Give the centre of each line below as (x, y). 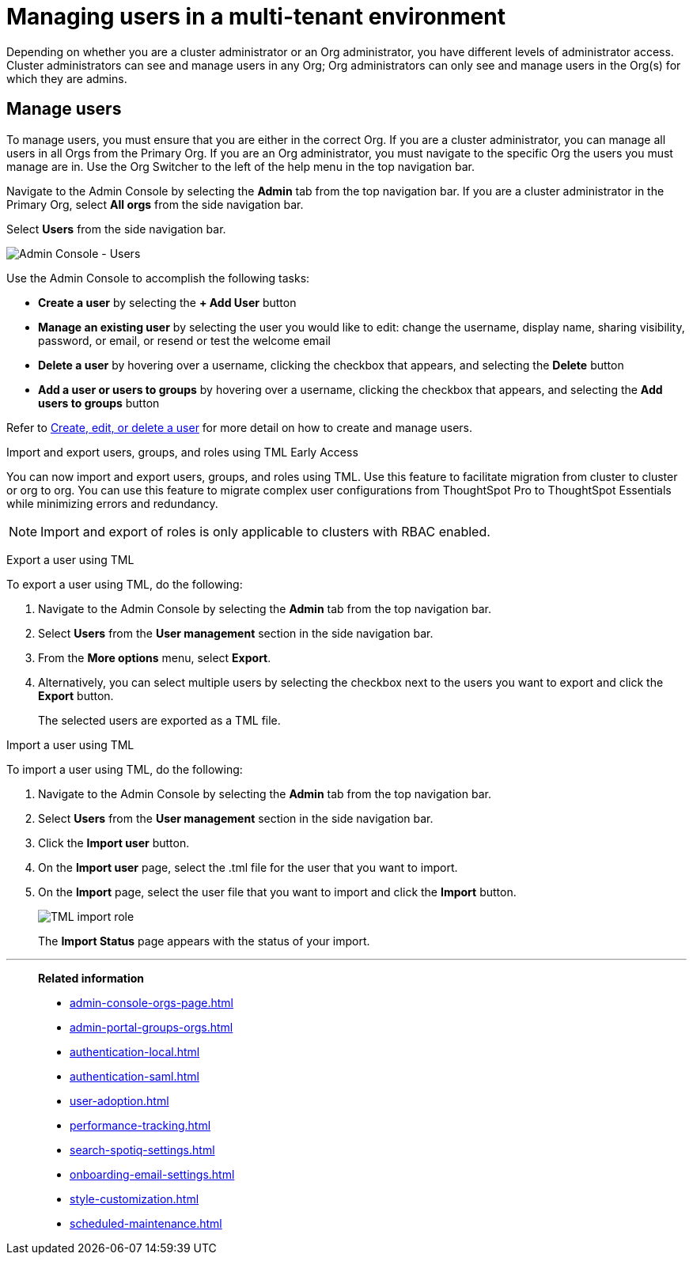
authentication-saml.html (134, 1076)
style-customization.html (134, 1199)
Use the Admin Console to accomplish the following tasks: (158, 278)
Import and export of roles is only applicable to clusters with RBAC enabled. (265, 531)
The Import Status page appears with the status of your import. (204, 941)
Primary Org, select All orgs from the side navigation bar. (155, 204)
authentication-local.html (135, 1051)
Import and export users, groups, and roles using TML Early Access (182, 452)
